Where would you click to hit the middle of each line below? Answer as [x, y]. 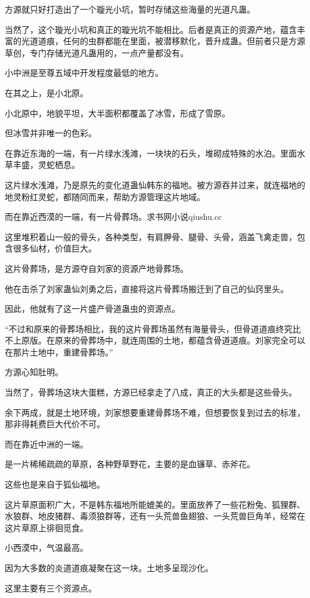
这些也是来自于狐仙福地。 [55, 484]
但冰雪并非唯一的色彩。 [51, 133]
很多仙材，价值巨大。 [55, 248]
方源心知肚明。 [34, 372]
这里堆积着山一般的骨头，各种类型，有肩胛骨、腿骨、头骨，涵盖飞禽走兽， [151, 236]
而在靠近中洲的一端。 [46, 444]
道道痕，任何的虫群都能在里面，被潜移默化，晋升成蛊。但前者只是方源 [167, 41]
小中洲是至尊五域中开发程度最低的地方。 [84, 73]
